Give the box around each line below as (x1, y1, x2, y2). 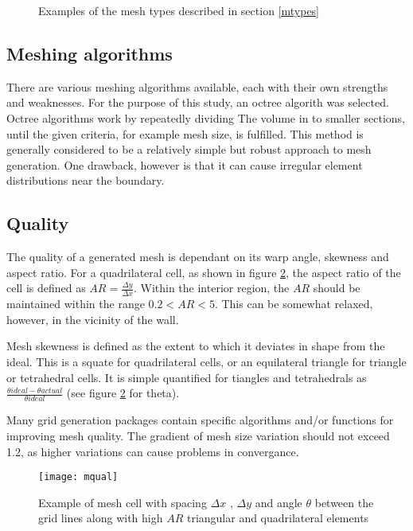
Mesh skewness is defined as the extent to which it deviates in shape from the (6, 338, 385, 354)
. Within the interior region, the (133, 279, 290, 296)
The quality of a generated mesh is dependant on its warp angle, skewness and (6, 248, 389, 265)
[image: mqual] (38, 471, 119, 483)
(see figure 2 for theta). (66, 385, 180, 401)
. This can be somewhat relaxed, (214, 295, 373, 312)
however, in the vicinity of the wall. (6, 310, 179, 327)
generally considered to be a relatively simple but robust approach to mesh (6, 141, 372, 158)
